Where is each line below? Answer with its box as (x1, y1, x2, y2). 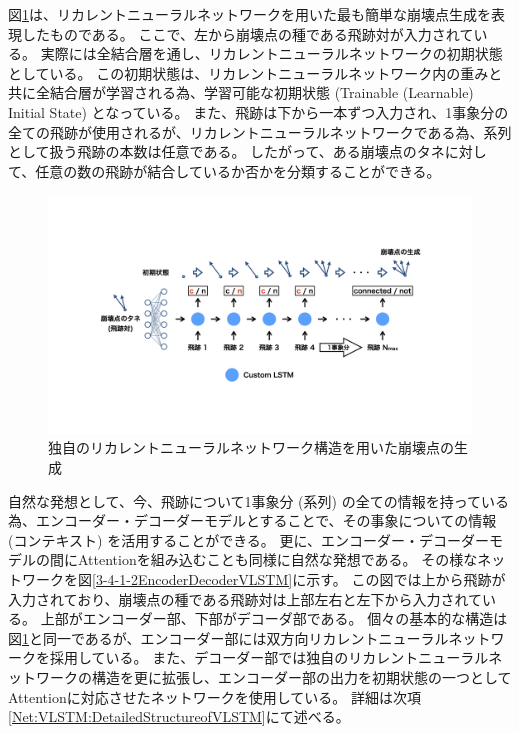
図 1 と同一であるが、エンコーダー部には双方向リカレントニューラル (8, 627, 449, 648)
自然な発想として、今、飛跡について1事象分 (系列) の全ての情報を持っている (8, 490, 509, 511)
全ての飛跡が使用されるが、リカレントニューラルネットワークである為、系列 (8, 121, 512, 142)
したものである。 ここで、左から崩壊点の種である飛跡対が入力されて (21, 23, 474, 44)
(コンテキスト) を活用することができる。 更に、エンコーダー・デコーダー (8, 529, 490, 550)
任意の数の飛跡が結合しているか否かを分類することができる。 (35, 160, 441, 181)
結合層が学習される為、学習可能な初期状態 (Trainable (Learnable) (49, 82, 474, 103)
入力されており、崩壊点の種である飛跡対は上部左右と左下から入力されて (8, 588, 483, 609)
